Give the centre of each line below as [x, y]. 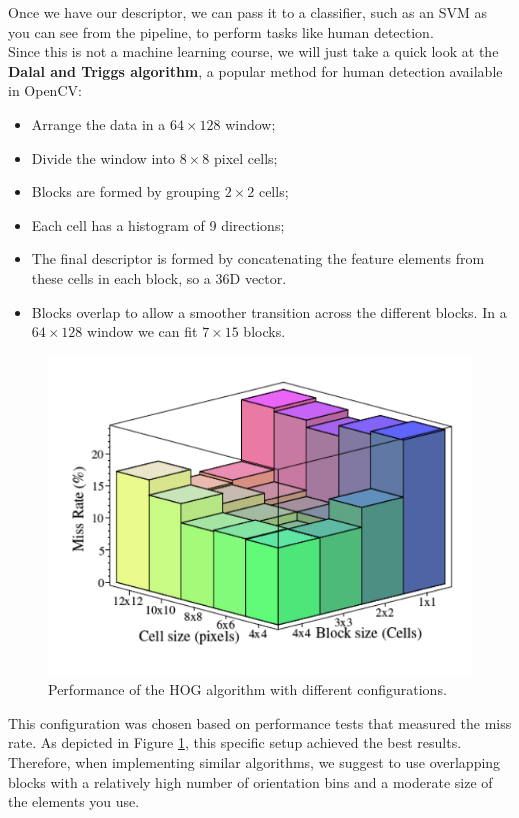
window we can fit [142, 331]
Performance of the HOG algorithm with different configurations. [247, 689]
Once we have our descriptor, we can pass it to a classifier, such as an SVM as [248, 12]
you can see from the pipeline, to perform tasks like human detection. [221, 31]
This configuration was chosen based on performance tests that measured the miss [260, 722]
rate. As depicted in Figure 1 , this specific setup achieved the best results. [235, 742]
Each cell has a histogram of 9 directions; [158, 224]
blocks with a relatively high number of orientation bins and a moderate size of [250, 781]
